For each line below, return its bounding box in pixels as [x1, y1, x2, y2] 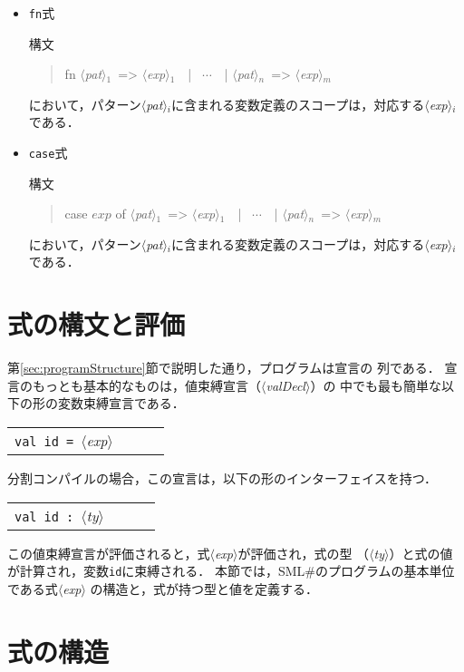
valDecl [266, 375, 305, 394]
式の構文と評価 [7, 306, 186, 343]
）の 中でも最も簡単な [310, 375, 442, 394]
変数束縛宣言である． [57, 394, 185, 413]
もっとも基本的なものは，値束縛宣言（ [32, 375, 261, 394]
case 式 [28, 143, 68, 162]
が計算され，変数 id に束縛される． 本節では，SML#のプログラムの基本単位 [7, 561, 455, 580]
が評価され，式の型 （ [237, 543, 370, 562]
